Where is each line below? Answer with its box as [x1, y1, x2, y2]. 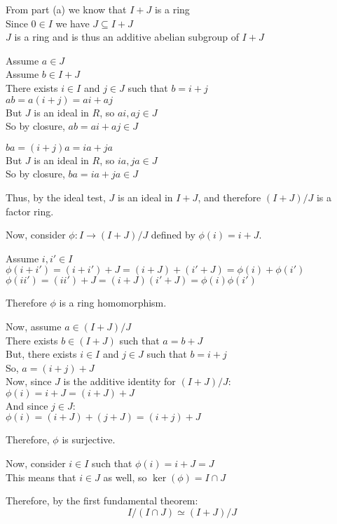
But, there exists [6, 347, 77, 361]
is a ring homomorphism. [59, 295, 167, 310]
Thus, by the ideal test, [6, 189, 106, 204]
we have [55, 15, 90, 30]
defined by [151, 227, 195, 242]
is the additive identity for [63, 374, 176, 389]
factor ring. [6, 203, 54, 218]
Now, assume [6, 318, 62, 333]
